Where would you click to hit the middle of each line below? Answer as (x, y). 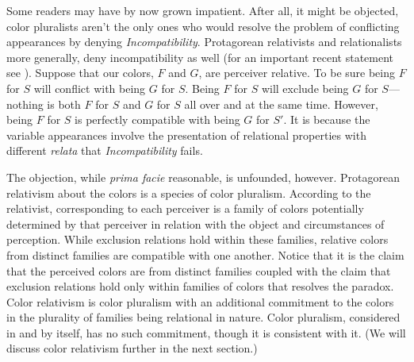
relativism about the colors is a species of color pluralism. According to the (189, 193)
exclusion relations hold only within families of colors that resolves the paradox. (200, 286)
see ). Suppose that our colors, (80, 73)
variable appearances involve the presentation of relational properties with (186, 135)
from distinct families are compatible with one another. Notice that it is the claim (205, 254)
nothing (25, 104)
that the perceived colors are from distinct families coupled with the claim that (199, 270)
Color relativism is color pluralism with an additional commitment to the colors (200, 301)
